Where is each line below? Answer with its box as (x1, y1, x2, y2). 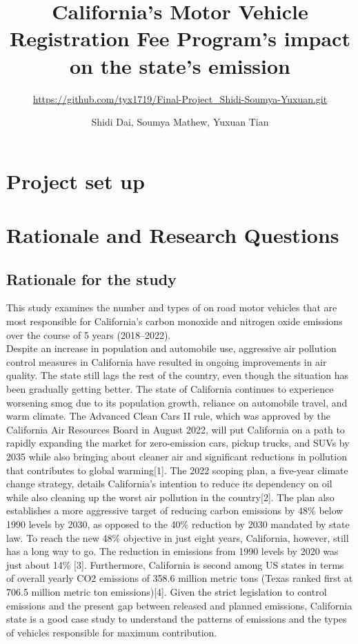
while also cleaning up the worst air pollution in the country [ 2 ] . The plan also (6, 489, 335, 504)
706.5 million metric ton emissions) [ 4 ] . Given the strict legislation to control (6, 584, 327, 598)
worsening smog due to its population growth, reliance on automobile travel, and (6, 395, 348, 409)
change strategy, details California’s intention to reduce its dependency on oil (6, 476, 332, 491)
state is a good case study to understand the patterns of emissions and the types (6, 612, 347, 626)
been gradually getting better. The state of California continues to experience (6, 382, 334, 396)
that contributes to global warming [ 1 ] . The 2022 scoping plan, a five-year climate (6, 462, 348, 477)
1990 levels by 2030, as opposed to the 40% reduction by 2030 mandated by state (6, 516, 350, 531)
